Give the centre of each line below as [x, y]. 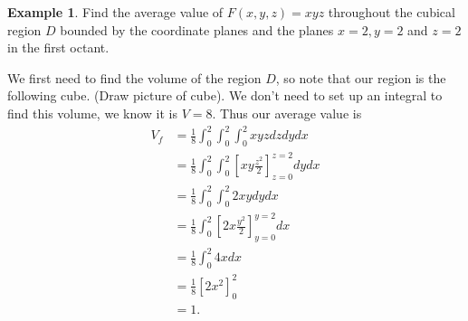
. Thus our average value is [287, 113]
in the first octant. [58, 47]
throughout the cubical [392, 12]
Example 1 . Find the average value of [115, 12]
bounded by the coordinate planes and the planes [197, 29]
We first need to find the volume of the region [134, 77]
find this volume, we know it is [92, 113]
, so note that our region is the [361, 77]
